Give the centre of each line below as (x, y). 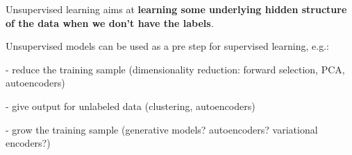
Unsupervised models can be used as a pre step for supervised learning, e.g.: (167, 46)
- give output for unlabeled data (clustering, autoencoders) (131, 106)
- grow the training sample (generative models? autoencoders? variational (162, 129)
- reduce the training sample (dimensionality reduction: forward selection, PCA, (175, 69)
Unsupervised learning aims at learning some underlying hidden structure (176, 9)
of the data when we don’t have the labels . (110, 22)
